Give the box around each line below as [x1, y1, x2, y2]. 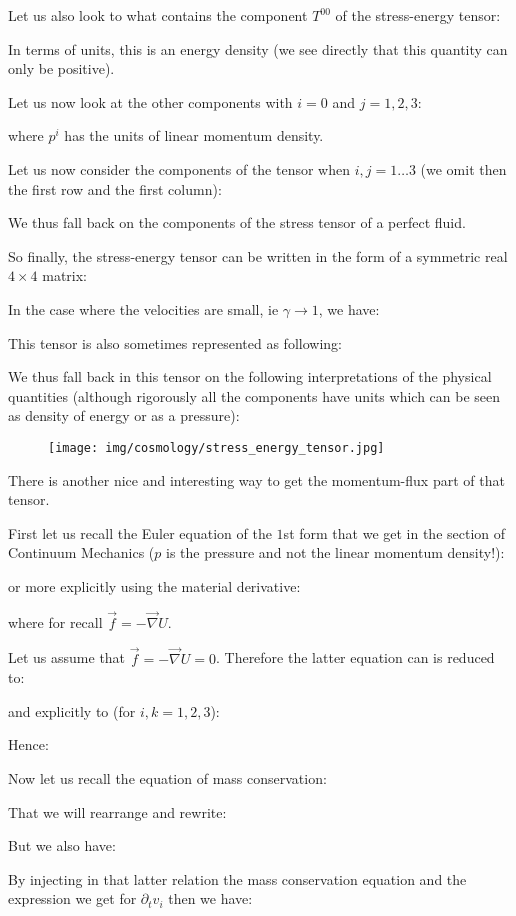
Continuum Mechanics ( [8, 542, 155, 563]
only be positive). [8, 58, 115, 79]
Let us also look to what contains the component [8, 5, 308, 25]
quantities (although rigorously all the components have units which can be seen [8, 385, 501, 406]
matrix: [42, 265, 87, 286]
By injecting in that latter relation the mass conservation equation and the [8, 868, 467, 889]
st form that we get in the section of [283, 522, 506, 543]
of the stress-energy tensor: [335, 5, 501, 25]
